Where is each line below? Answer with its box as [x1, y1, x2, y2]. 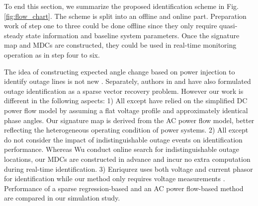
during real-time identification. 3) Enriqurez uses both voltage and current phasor [4, 163, 253, 174]
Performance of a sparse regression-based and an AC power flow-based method [4, 183, 244, 193]
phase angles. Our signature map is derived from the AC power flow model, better [4, 115, 255, 125]
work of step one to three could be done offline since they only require [4, 20, 217, 31]
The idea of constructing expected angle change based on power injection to [4, 66, 235, 76]
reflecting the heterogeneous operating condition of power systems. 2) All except [4, 125, 249, 135]
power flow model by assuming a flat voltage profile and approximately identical [4, 105, 248, 115]
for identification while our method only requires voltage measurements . [4, 173, 225, 184]
